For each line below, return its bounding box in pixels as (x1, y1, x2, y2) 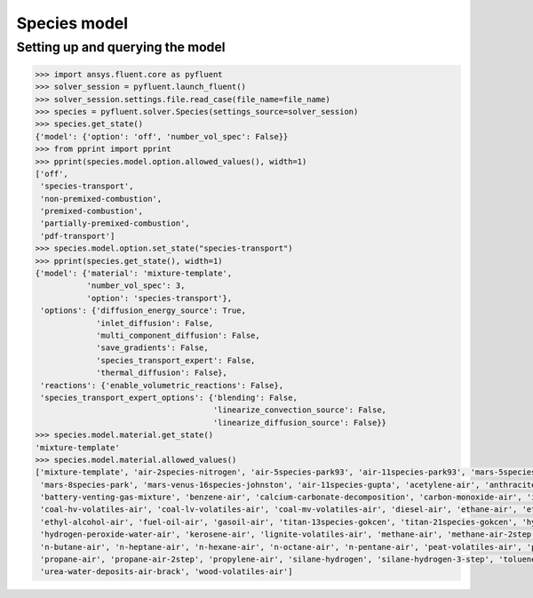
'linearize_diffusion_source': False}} (212, 418, 386, 427)
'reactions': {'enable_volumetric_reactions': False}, (40, 380, 284, 390)
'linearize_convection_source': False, (212, 405, 386, 415)
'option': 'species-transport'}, (86, 293, 233, 303)
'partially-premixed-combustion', (40, 219, 190, 228)
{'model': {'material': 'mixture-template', (35, 268, 233, 279)
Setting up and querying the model (16, 39, 226, 55)
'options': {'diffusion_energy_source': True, (40, 306, 246, 315)
